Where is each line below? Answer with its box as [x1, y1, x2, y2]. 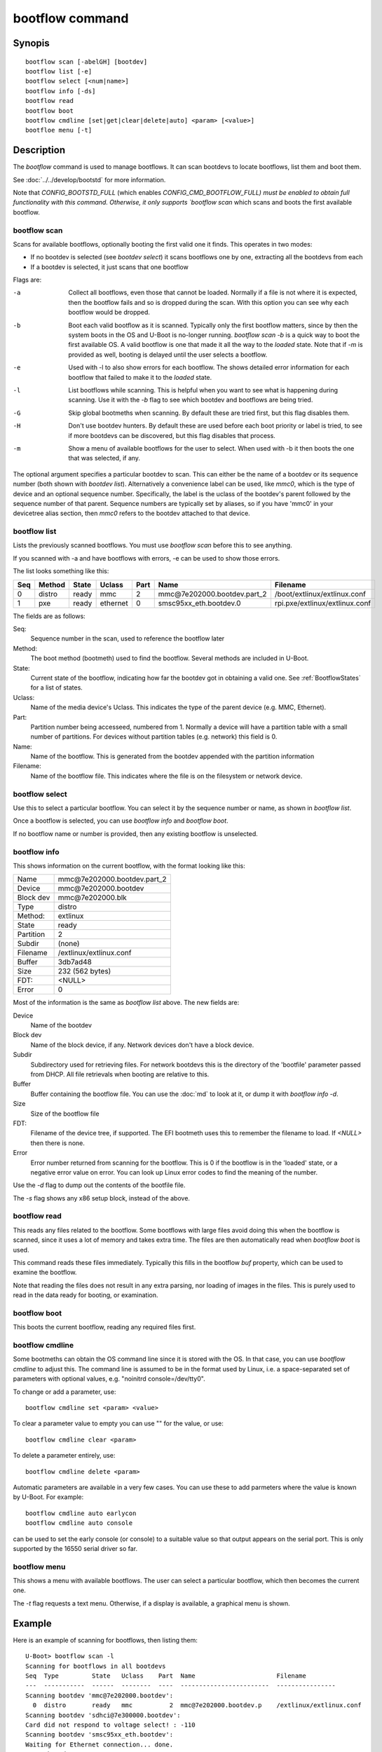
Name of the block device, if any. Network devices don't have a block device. [30, 1041, 254, 1049]
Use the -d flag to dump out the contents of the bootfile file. [13, 1181, 186, 1189]
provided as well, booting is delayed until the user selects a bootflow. [68, 350, 268, 359]
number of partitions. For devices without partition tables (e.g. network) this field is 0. [30, 732, 278, 741]
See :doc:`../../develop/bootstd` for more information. [13, 175, 166, 184]
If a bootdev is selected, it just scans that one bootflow [30, 263, 189, 271]
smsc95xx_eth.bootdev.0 [158, 598, 241, 608]
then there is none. [30, 1139, 86, 1147]
